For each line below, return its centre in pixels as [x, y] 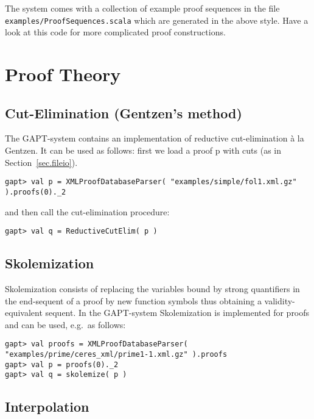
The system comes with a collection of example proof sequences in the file [142, 8]
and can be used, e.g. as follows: [65, 324]
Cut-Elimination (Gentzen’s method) [124, 113]
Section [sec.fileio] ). [41, 162]
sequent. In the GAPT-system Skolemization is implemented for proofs [177, 313]
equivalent [24, 313]
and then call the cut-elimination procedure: [87, 211]
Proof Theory [63, 74]
